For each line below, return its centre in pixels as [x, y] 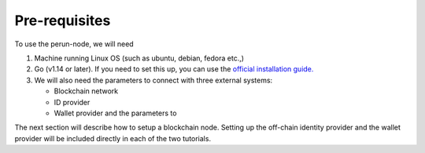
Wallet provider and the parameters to [115, 113]
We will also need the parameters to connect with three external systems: [153, 80]
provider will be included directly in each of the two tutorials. [113, 138]
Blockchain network [86, 91]
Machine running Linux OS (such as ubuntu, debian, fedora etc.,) [139, 58]
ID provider [72, 102]
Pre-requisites [63, 20]
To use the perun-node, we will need [74, 44]
